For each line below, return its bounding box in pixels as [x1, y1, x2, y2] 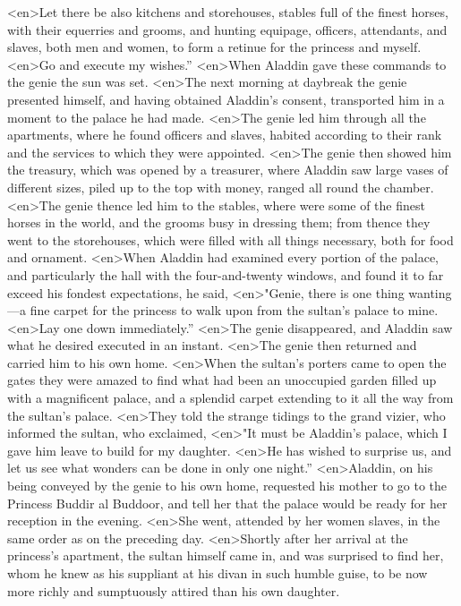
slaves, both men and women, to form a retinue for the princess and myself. [7, 38, 422, 56]
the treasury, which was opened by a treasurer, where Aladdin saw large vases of [7, 160, 448, 179]
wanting [408, 283, 452, 302]
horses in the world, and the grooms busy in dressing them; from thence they [7, 213, 431, 232]
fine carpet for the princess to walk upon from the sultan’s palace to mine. [30, 301, 439, 320]
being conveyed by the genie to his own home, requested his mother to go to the [7, 476, 448, 495]
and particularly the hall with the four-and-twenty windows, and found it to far [7, 265, 444, 284]
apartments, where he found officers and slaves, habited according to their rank [7, 125, 442, 144]
